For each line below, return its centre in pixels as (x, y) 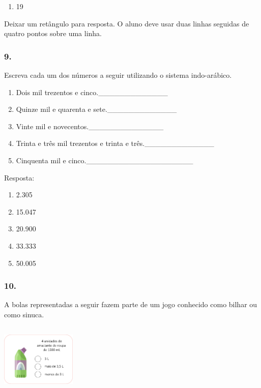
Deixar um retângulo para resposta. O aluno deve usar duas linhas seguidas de (127, 23)
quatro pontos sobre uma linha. (53, 33)
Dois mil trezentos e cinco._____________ (92, 92)
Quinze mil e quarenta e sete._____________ (96, 109)
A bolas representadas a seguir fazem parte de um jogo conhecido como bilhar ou (131, 304)
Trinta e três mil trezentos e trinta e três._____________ (115, 143)
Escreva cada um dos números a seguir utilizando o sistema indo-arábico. (118, 75)
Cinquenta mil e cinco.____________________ (105, 160)
